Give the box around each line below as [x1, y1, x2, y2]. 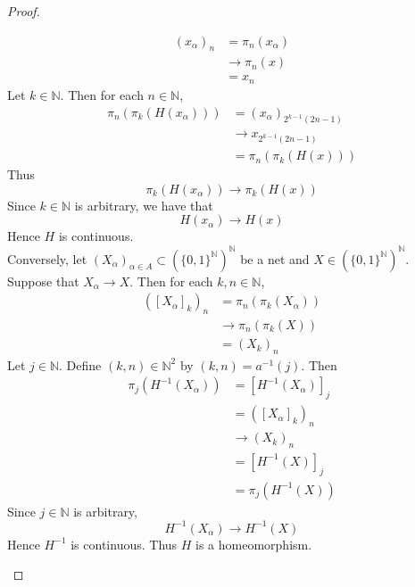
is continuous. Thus [71, 534, 178, 553]
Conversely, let [7, 249, 87, 268]
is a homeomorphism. [195, 534, 312, 553]
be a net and [240, 249, 310, 268]
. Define [59, 355, 102, 374]
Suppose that [7, 271, 79, 290]
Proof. [7, 2, 40, 20]
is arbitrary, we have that [74, 195, 213, 214]
